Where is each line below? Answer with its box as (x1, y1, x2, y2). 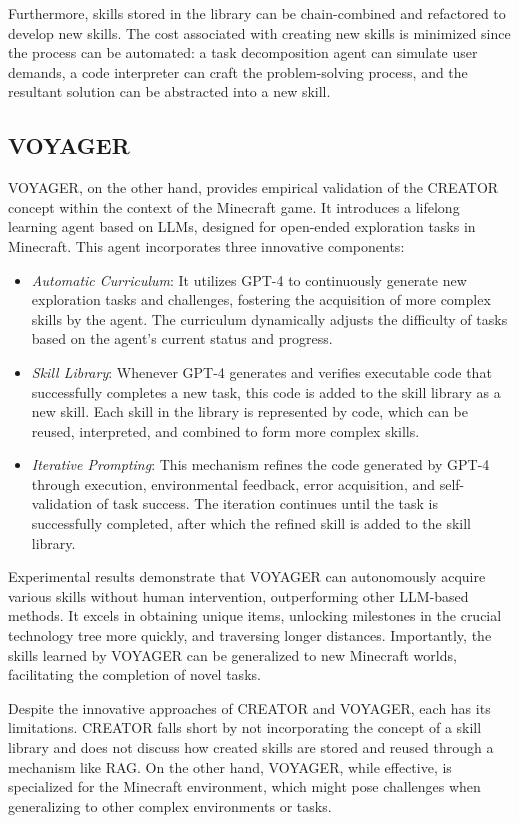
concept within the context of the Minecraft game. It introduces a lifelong (8, 196, 460, 217)
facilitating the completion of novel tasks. (8, 664, 261, 685)
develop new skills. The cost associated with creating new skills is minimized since (8, 22, 511, 43)
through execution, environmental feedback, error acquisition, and (31, 473, 436, 494)
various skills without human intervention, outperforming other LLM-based (8, 585, 469, 606)
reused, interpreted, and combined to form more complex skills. (31, 420, 420, 441)
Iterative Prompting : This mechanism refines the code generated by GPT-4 (31, 454, 490, 475)
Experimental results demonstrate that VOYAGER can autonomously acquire (8, 566, 486, 587)
